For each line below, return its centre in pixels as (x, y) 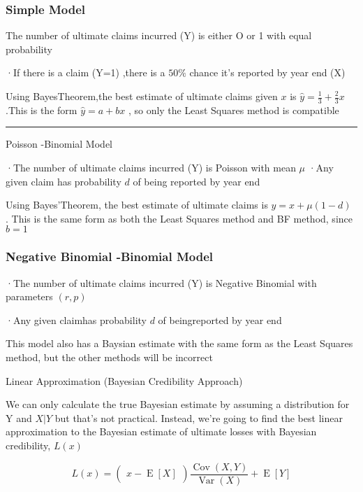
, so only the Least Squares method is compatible (234, 110)
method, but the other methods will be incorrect (109, 357)
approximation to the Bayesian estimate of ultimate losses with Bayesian (161, 431)
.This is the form (42, 110)
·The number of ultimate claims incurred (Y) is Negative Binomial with (161, 282)
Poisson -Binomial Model (59, 144)
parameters (29, 296)
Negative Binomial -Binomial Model (110, 256)
